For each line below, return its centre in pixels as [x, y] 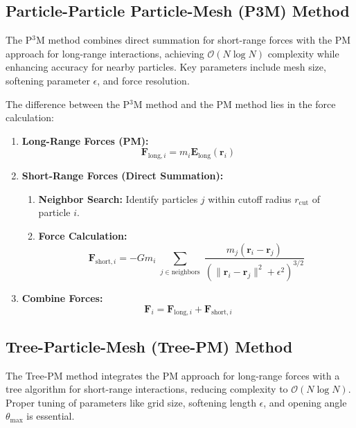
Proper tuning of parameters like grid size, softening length [131, 402]
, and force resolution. [143, 80]
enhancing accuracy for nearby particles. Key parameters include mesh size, [166, 67]
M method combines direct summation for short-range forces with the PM [194, 40]
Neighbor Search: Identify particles [118, 198]
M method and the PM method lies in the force [234, 104]
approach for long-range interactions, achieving [105, 53]
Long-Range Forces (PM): [85, 140]
